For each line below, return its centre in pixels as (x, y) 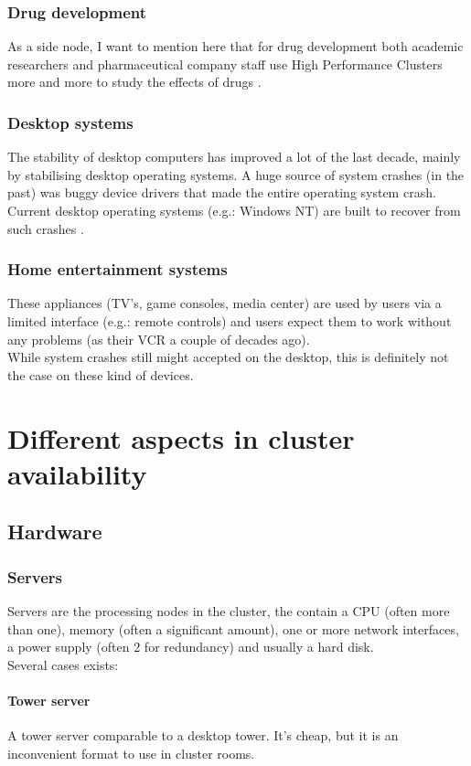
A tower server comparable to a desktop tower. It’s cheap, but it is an (203, 735)
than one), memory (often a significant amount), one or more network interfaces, (233, 628)
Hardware (55, 532)
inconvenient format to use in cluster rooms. (131, 753)
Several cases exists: (63, 664)
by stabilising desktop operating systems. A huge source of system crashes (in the (236, 174)
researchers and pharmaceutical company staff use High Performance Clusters (225, 64)
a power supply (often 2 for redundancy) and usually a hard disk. (191, 647)
